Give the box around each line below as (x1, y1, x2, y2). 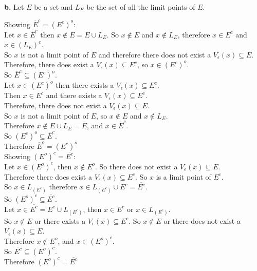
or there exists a (34, 215, 86, 226)
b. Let (4, 2, 24, 12)
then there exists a (56, 80, 114, 90)
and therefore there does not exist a (98, 49, 211, 60)
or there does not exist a (163, 215, 241, 226)
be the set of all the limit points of (86, 2, 195, 12)
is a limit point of (156, 171, 211, 182)
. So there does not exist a (95, 161, 178, 171)
